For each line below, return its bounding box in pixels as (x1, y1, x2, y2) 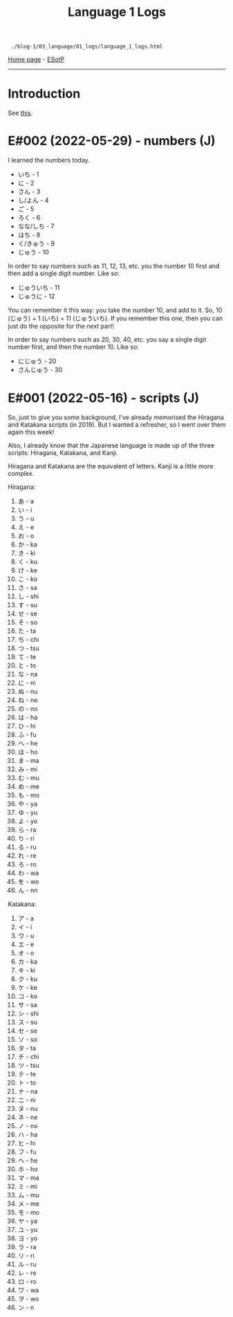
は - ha (17, 713, 38, 721)
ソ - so (17, 1035, 37, 1043)
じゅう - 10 (17, 248, 49, 257)
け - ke (17, 567, 37, 574)
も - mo (17, 791, 40, 799)
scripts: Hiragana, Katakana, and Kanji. (8, 449, 118, 457)
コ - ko (17, 992, 37, 1000)
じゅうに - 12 (17, 292, 55, 301)
